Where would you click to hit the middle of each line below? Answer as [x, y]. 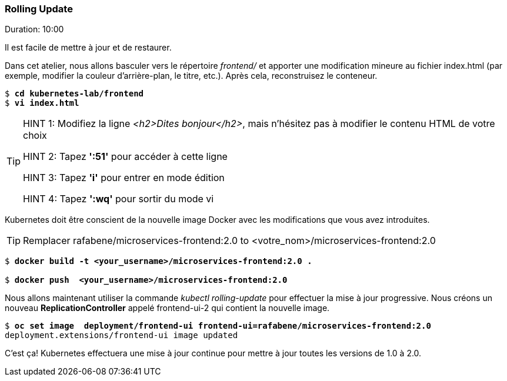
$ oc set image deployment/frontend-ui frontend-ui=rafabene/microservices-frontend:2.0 [218, 326]
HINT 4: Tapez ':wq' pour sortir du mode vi [119, 199]
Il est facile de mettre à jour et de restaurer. [88, 48]
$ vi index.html [42, 103]
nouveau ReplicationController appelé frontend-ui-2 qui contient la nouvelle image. [167, 308]
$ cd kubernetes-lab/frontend [74, 94]
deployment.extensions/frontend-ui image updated [121, 335]
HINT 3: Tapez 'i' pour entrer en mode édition [124, 178]
